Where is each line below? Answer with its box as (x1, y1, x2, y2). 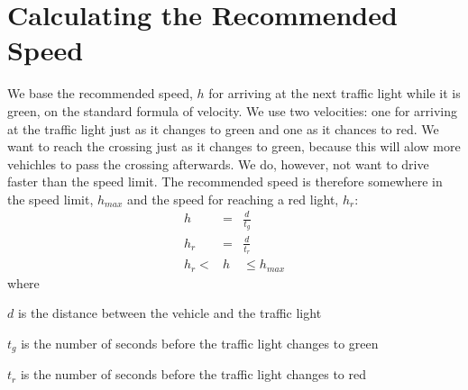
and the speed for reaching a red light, (126, 189, 339, 208)
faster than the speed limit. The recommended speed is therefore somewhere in (7, 172, 443, 191)
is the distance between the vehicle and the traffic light (17, 304, 322, 322)
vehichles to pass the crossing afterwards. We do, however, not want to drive (7, 154, 429, 173)
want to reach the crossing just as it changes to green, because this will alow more (7, 137, 461, 156)
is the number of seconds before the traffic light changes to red (20, 365, 367, 384)
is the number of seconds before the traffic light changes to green (21, 333, 379, 352)
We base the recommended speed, (7, 84, 193, 103)
